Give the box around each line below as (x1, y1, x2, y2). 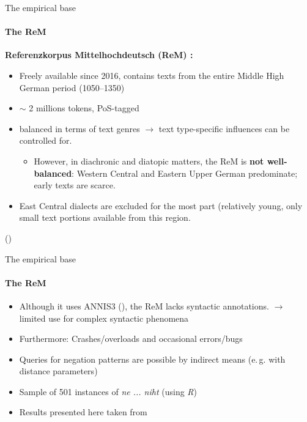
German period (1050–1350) (19, 81, 125, 94)
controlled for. (19, 134, 72, 147)
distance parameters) (19, 365, 98, 377)
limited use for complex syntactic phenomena (19, 311, 189, 324)
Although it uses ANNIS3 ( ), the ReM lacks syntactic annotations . (19, 299, 269, 312)
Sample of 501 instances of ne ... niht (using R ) (19, 385, 198, 398)
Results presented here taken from (19, 405, 147, 418)
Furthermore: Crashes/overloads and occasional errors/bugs (19, 332, 243, 345)
